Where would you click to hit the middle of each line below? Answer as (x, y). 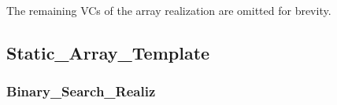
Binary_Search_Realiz (81, 91)
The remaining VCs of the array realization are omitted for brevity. (169, 10)
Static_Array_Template (108, 52)
